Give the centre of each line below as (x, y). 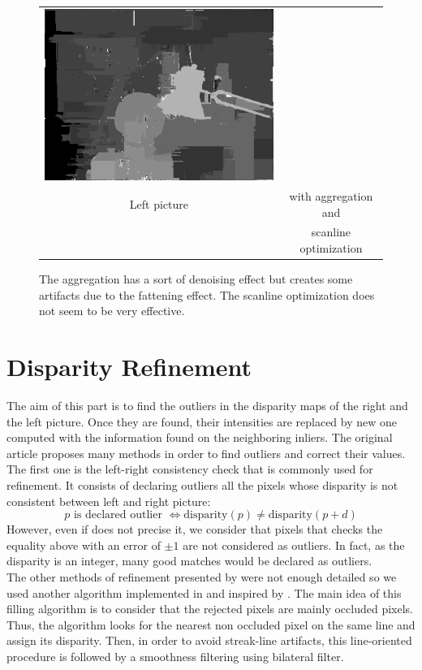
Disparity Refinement (129, 367)
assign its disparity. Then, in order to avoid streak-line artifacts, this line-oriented (209, 640)
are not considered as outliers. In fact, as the (294, 545)
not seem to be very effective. (112, 311)
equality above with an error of (84, 545)
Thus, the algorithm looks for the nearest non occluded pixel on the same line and (211, 624)
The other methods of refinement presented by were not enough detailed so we (202, 576)
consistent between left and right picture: (109, 501)
